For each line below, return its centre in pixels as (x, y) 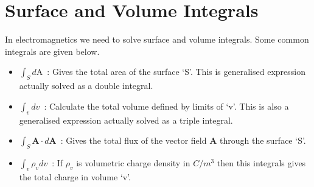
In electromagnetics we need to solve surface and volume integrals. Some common (157, 39)
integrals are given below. (52, 51)
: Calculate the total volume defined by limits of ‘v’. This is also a (166, 106)
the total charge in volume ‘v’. (75, 176)
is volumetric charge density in (133, 162)
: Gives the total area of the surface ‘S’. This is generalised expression (176, 72)
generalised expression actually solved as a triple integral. (126, 120)
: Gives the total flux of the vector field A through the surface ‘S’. (183, 140)
